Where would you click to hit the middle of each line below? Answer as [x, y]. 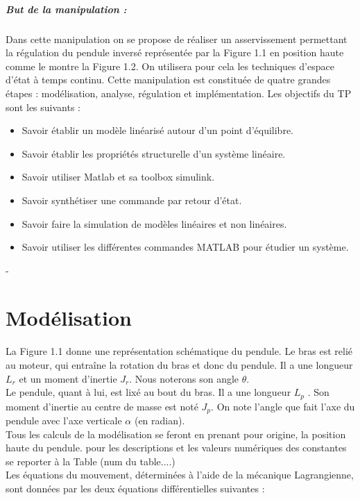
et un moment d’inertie [68, 378]
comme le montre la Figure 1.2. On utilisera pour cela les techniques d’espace [170, 66]
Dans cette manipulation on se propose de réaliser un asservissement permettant [177, 39]
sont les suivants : [43, 107]
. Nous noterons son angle [184, 378]
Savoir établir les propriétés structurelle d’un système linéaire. [154, 153]
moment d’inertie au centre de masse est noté [102, 406]
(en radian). [160, 420]
